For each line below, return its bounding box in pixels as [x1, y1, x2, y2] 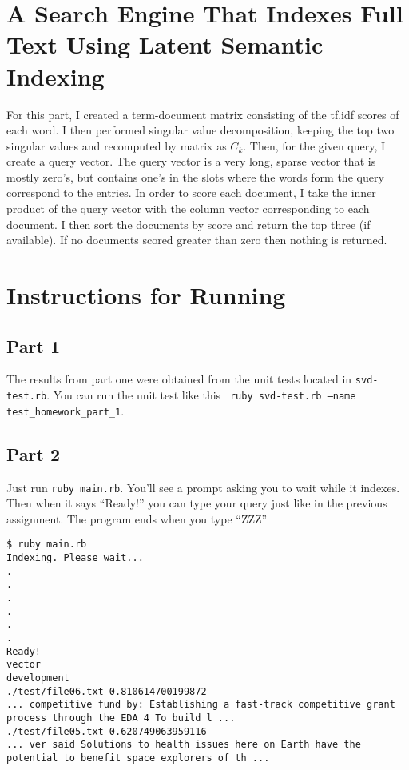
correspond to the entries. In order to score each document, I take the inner [6, 184, 376, 201]
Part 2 [6, 441, 61, 466]
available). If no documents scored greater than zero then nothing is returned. [6, 231, 387, 248]
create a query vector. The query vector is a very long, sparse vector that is [6, 153, 376, 170]
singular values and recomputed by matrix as [6, 137, 227, 154]
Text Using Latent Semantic [6, 28, 324, 61]
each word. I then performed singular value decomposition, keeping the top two [6, 122, 395, 138]
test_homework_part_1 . [6, 402, 125, 419]
